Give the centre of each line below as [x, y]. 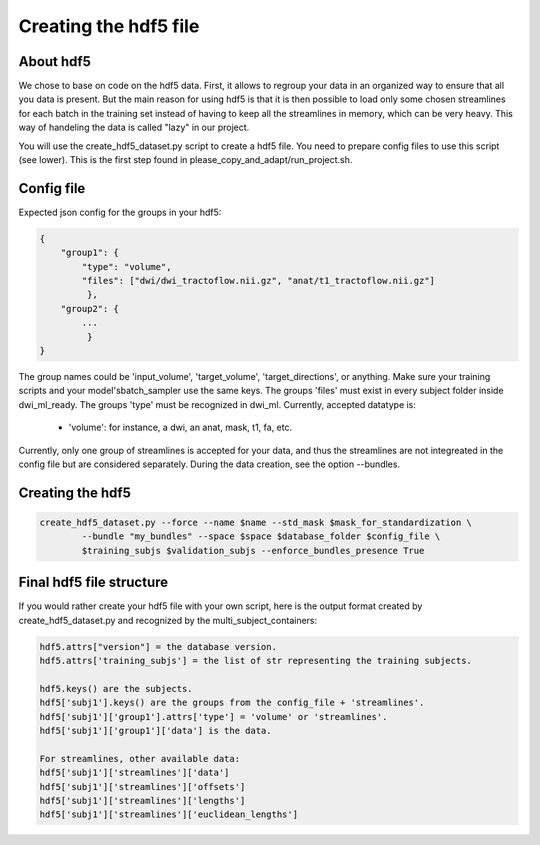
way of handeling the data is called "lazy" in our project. [134, 127]
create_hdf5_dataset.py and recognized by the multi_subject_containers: [168, 620]
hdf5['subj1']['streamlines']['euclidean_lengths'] [169, 814]
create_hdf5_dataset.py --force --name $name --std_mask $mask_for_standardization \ [255, 522]
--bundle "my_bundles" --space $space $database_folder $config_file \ [261, 536]
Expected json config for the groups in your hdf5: [120, 212]
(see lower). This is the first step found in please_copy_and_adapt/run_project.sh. [185, 160]
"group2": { [90, 308]
